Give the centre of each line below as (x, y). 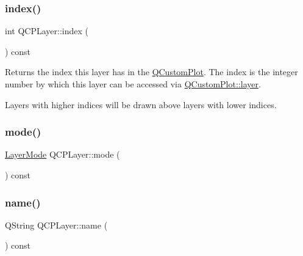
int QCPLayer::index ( (47, 31)
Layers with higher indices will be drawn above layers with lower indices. (141, 104)
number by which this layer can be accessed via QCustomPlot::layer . (133, 84)
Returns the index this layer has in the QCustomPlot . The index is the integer (151, 72)
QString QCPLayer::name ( (56, 225)
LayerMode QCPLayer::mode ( (62, 154)
